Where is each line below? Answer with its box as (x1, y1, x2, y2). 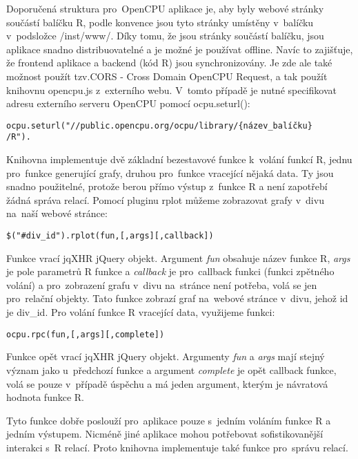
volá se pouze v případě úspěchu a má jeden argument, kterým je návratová (6, 376, 328, 391)
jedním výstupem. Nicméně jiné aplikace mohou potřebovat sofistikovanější (6, 427, 324, 441)
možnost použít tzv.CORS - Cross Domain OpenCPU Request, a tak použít (6, 68, 328, 83)
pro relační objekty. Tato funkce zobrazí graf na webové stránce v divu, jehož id (6, 291, 348, 306)
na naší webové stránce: (6, 206, 108, 221)
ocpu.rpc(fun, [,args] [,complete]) (6, 329, 165, 339)
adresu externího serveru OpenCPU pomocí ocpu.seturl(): (6, 96, 250, 111)
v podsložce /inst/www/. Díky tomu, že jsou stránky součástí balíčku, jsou (6, 28, 324, 43)
